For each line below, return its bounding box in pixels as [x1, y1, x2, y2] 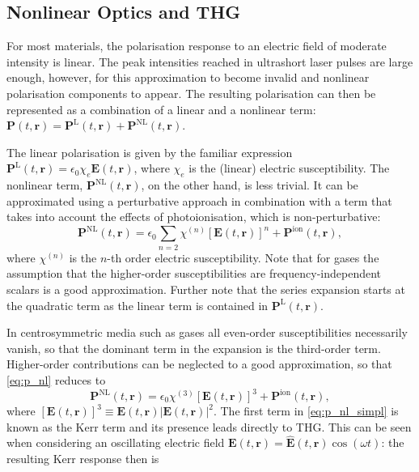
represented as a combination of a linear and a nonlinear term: [6, 100, 316, 117]
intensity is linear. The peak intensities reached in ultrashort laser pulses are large [6, 53, 413, 70]
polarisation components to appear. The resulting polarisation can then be [6, 84, 376, 101]
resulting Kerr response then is [6, 450, 159, 467]
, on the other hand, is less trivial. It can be [141, 176, 358, 193]
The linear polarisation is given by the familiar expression [6, 143, 293, 160]
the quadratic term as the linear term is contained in [6, 296, 269, 313]
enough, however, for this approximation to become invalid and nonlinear [6, 69, 370, 86]
